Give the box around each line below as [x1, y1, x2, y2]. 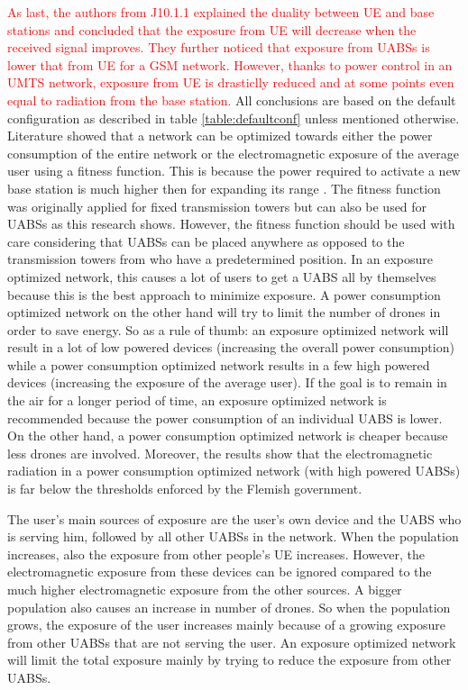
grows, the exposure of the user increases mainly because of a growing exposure [7, 615, 446, 634]
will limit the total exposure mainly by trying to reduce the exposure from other [7, 650, 452, 669]
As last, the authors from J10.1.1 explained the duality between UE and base [7, 3, 435, 21]
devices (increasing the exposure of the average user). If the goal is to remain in [7, 373, 447, 392]
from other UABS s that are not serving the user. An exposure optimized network [7, 632, 456, 651]
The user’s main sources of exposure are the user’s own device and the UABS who [7, 509, 462, 528]
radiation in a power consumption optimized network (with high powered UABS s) [7, 461, 461, 480]
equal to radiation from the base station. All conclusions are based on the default [7, 90, 456, 109]
